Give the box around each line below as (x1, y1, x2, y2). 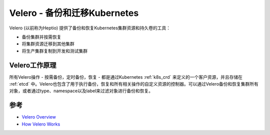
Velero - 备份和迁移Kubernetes (9, 7, 139, 18)
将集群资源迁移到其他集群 (21, 41, 74, 47)
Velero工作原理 (9, 61, 57, 69)
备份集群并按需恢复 (21, 34, 61, 40)
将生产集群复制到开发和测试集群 (21, 48, 87, 54)
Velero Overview (21, 114, 56, 120)
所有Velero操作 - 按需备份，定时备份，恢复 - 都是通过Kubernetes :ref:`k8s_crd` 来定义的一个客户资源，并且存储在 (9, 74, 242, 80)
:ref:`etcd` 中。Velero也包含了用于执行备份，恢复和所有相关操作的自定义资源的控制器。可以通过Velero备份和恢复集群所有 (9, 81, 258, 87)
